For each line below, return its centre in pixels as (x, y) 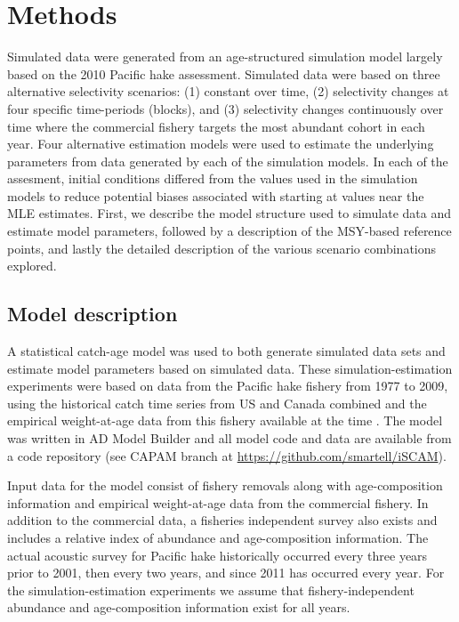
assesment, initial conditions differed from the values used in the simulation (213, 178)
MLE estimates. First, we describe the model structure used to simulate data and (229, 213)
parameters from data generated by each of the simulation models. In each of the (228, 161)
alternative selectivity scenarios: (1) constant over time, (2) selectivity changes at (228, 91)
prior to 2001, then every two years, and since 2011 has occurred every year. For (226, 573)
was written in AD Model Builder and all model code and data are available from (229, 438)
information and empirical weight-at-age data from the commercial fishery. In (218, 502)
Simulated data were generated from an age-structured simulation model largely (225, 57)
